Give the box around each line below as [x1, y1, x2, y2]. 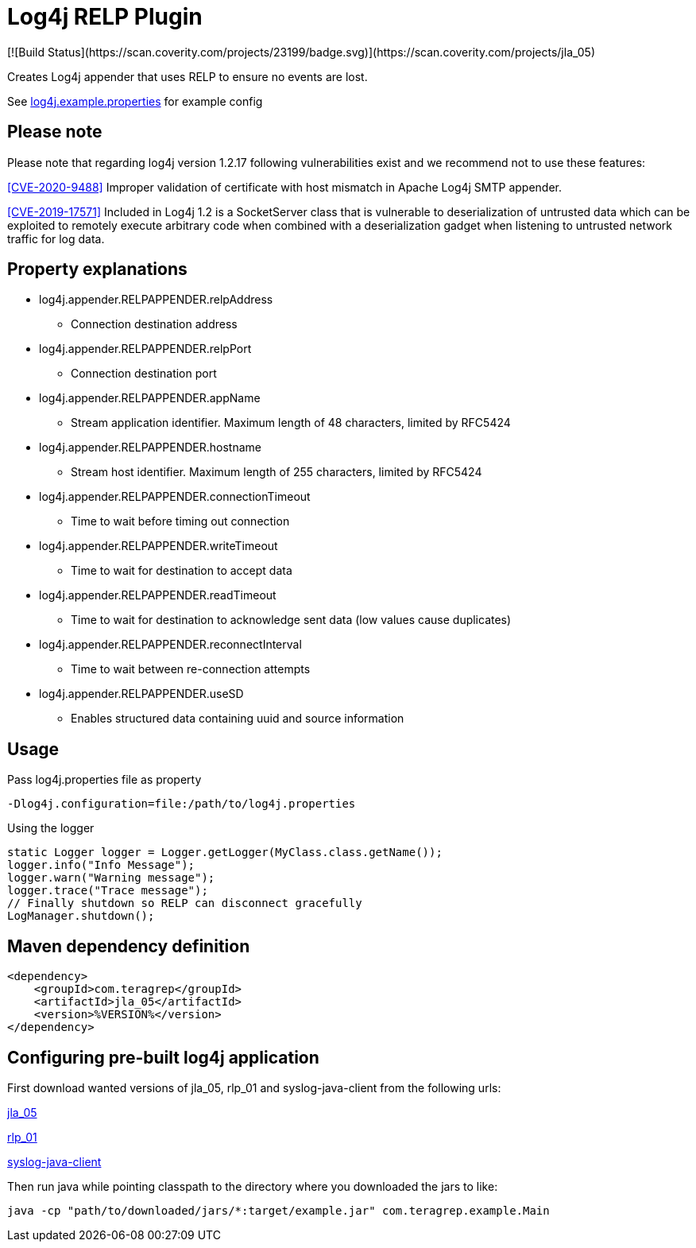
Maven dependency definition [7, 936, 250, 956]
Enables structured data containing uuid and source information [71, 711, 404, 726]
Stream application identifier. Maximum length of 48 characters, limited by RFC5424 [71, 416, 511, 430]
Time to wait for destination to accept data [71, 564, 292, 578]
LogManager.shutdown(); [7, 909, 155, 923]
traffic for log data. [7, 231, 105, 246]
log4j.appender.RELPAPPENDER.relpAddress [39, 293, 273, 307]
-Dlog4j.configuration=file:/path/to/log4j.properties [7, 797, 356, 811]
